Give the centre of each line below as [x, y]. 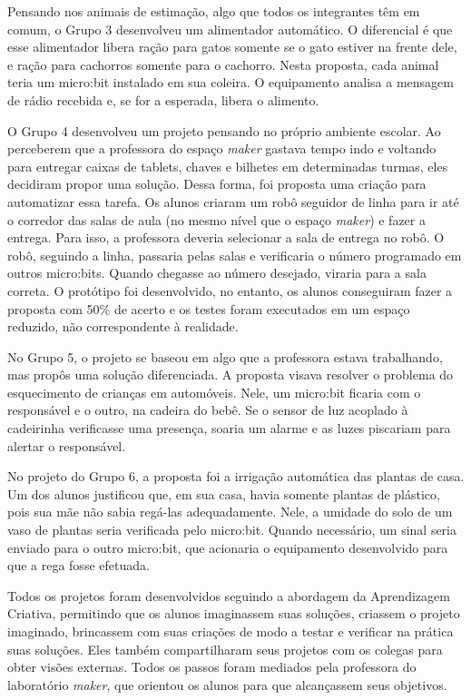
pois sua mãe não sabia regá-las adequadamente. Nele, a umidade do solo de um [230, 512]
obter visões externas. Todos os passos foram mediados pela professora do [212, 667]
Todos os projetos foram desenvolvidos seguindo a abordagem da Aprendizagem [229, 595]
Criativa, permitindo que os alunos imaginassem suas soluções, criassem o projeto [234, 613]
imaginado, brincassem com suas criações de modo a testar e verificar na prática [231, 631]
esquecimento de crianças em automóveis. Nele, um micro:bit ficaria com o [214, 392]
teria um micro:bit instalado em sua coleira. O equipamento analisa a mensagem [231, 82]
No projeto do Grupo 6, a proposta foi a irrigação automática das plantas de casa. [236, 476]
